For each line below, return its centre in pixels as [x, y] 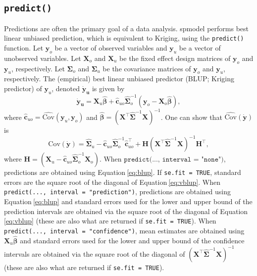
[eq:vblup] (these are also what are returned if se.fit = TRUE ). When [110, 221]
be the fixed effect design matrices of [175, 58]
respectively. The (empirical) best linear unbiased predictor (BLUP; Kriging [119, 79]
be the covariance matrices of [147, 68]
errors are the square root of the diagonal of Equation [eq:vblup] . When [112, 182]
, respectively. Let [38, 68]
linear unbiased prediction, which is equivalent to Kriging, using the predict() [124, 38]
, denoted [66, 88]
